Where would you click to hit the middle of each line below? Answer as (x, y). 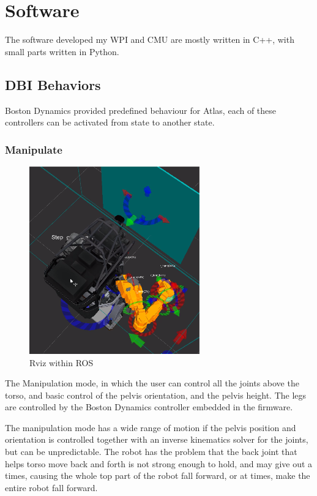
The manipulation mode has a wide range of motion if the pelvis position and (151, 427)
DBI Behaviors (53, 84)
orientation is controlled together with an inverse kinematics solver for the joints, (157, 439)
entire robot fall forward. (51, 487)
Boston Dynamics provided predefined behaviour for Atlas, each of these (141, 110)
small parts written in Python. (62, 51)
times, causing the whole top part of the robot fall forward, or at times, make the (158, 475)
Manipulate (34, 149)
